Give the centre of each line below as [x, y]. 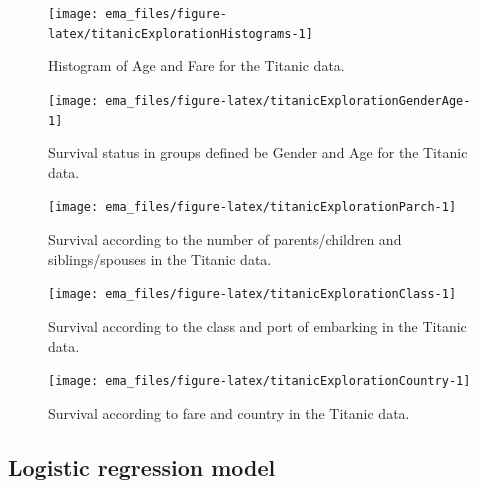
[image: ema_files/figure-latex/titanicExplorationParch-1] [252, 207]
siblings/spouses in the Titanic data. [160, 258]
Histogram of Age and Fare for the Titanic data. [196, 65]
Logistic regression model [142, 466]
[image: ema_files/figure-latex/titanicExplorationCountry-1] [259, 381]
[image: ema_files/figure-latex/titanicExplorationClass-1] [252, 294]
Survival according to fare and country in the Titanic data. [229, 412]
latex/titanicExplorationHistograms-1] [180, 33]
